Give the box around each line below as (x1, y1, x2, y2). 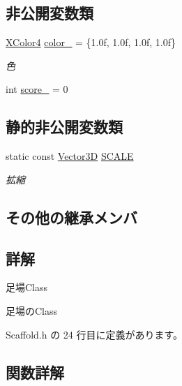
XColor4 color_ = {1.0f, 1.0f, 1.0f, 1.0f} (6, 35, 176, 50)
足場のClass (6, 303, 58, 318)
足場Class (6, 280, 48, 295)
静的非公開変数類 (6, 116, 123, 138)
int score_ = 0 (6, 82, 68, 96)
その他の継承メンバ (6, 206, 137, 228)
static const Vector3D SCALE (6, 149, 134, 163)
